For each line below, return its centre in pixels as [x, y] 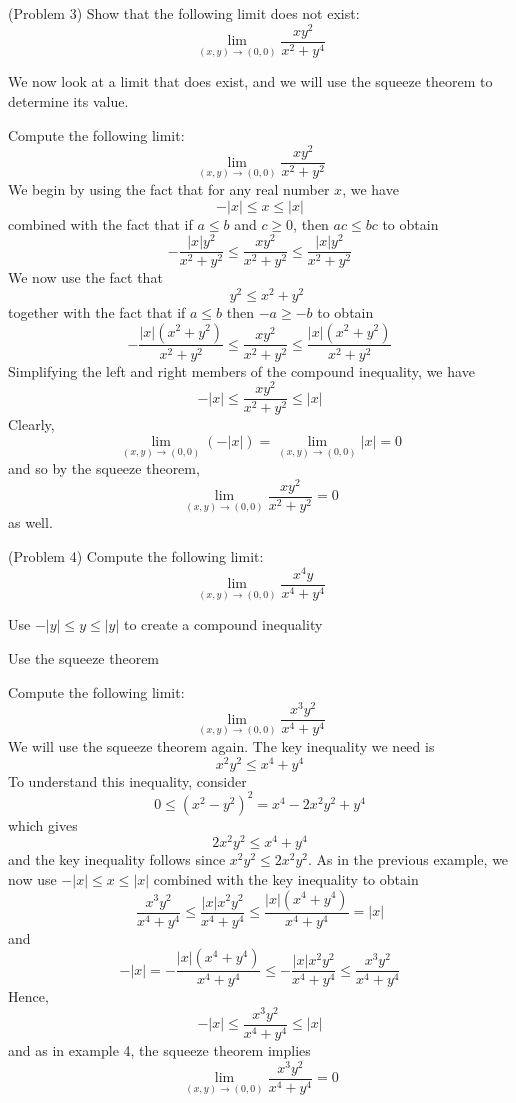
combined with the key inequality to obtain [286, 878]
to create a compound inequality [223, 624]
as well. [30, 522]
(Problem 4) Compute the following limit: [136, 556]
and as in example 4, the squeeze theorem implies [159, 1049]
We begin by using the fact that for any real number [169, 188]
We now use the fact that [85, 277]
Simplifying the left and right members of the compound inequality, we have [241, 370]
